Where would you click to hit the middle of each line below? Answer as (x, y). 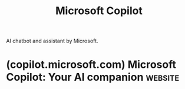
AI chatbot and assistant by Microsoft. (52, 41)
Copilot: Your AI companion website (93, 77)
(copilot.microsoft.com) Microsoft (91, 65)
